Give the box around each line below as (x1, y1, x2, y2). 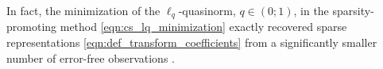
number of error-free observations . (6, 49, 175, 66)
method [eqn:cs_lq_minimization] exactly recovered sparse (60, 18, 347, 35)
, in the (293, 2, 329, 18)
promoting (6, 18, 57, 35)
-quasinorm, (178, 2, 236, 18)
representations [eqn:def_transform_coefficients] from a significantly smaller (6, 34, 377, 51)
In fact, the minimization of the (6, 2, 161, 18)
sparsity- (332, 2, 374, 18)
